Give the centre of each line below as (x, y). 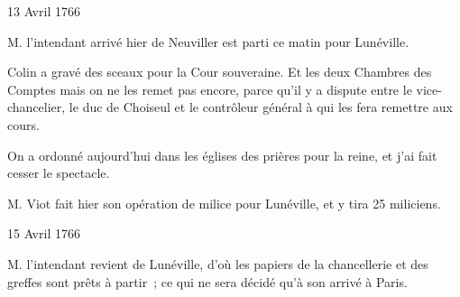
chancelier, (37, 107)
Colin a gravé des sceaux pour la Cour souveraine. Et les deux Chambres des (220, 72)
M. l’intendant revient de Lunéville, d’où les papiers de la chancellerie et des (218, 263)
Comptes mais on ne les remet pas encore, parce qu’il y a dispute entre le (210, 89)
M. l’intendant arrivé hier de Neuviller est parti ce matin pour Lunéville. (208, 41)
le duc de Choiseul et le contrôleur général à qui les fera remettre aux (261, 107)
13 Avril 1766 (44, 11)
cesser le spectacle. (59, 173)
